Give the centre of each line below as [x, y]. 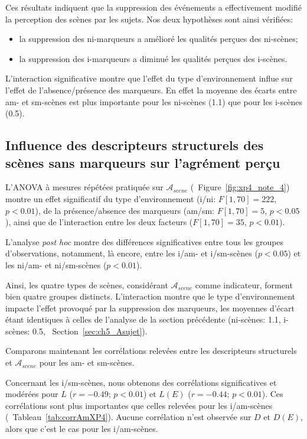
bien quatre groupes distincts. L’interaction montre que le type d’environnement [151, 296]
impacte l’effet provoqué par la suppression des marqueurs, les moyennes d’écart [150, 308]
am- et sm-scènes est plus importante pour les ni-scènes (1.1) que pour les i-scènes [154, 101]
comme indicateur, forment [244, 284]
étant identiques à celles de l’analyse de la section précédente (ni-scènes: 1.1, [143, 319]
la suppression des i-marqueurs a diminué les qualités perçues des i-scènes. [153, 58]
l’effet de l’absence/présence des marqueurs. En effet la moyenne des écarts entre [151, 90]
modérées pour [32, 394]
